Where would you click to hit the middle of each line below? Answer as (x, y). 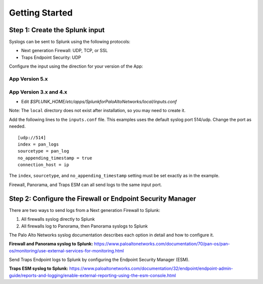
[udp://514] (32, 137)
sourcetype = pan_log (43, 151)
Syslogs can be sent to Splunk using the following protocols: (70, 42)
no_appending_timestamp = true (55, 158)
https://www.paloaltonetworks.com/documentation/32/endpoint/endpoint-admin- (151, 268)
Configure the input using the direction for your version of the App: (76, 66)
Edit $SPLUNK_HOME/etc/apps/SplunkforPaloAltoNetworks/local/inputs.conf (99, 101)
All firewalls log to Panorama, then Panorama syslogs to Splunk (85, 226)
